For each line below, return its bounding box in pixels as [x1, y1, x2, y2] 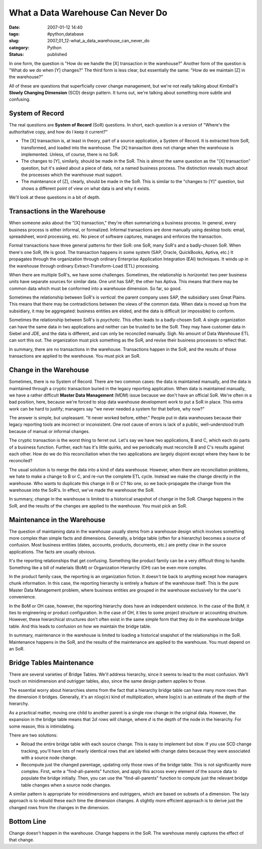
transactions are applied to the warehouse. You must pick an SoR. [9, 353, 141, 359]
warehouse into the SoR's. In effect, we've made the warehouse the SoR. [9, 487, 155, 493]
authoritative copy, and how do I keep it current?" [9, 129, 108, 135]
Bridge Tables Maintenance [9, 658, 94, 667]
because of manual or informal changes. [9, 428, 90, 434]
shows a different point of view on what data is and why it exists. [21, 185, 150, 191]
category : [9, 44, 30, 51]
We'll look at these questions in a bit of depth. [9, 195, 100, 200]
